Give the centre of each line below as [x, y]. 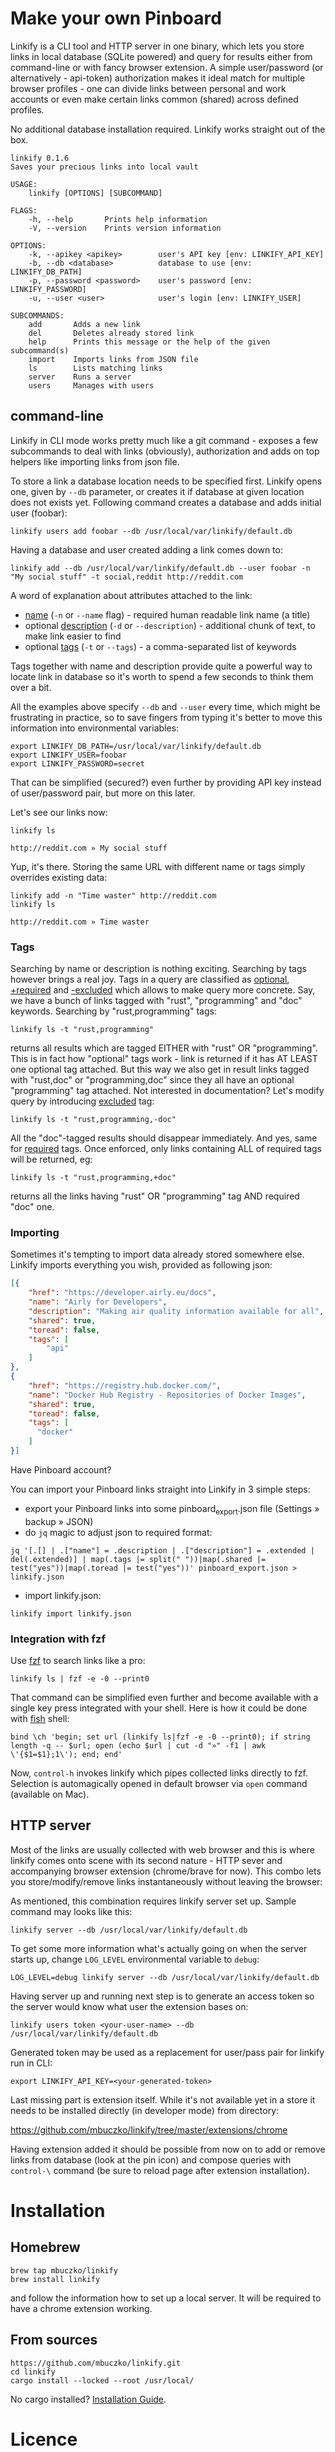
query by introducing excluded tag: [82, 1101]
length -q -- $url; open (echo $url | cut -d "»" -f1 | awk [138, 1746]
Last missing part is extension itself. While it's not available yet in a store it [163, 2099]
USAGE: [24, 184]
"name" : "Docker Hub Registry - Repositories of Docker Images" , [167, 1395]
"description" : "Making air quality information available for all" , [176, 1311]
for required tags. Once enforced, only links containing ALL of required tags [166, 1149]
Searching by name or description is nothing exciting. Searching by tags [158, 969]
